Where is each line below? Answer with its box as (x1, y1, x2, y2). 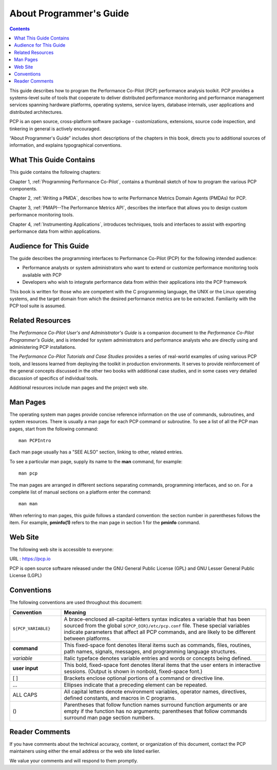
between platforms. (64, 635, 111, 642)
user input (12, 664, 38, 672)
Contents (9, 26, 30, 32)
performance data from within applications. (9, 228, 101, 234)
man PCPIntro (18, 438, 51, 444)
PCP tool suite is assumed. (9, 303, 66, 309)
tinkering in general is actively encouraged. (9, 126, 101, 132)
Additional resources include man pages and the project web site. (9, 384, 148, 390)
